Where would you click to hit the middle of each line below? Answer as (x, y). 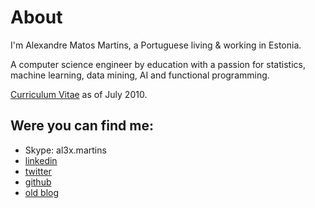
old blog (42, 192)
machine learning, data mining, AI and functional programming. (140, 75)
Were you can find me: (82, 126)
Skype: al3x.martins (65, 150)
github (38, 182)
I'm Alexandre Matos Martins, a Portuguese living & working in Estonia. (156, 45)
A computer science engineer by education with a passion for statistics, (158, 64)
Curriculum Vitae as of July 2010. (79, 94)
